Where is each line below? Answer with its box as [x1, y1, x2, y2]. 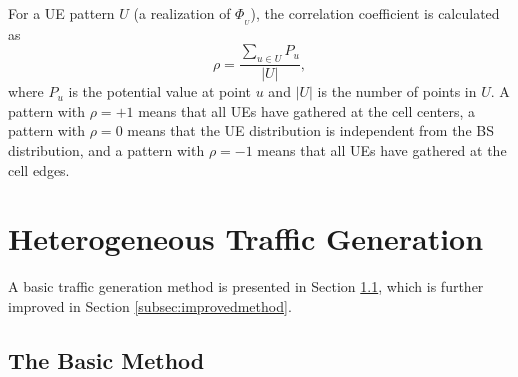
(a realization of [133, 3, 231, 23]
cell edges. [8, 159, 70, 180]
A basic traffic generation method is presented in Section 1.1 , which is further [8, 276, 484, 297]
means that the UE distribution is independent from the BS [127, 120, 494, 141]
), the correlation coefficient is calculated [250, 3, 500, 23]
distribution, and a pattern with [8, 140, 205, 161]
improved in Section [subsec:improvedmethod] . [8, 295, 292, 316]
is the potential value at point [68, 81, 252, 102]
